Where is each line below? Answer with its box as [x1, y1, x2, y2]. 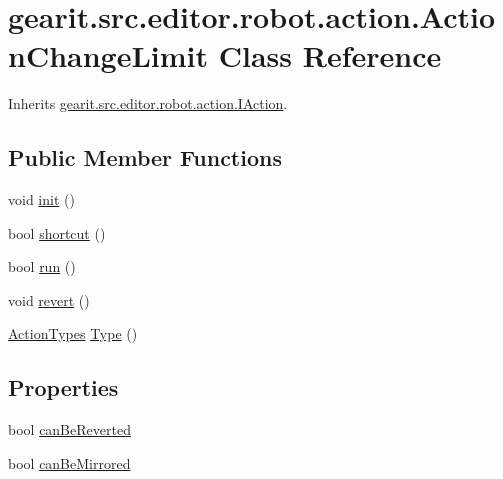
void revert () [8, 289, 90, 310]
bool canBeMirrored [8, 452, 131, 473]
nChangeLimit [8, 35, 209, 76]
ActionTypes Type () [8, 323, 138, 344]
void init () [8, 189, 75, 210]
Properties [8, 372, 119, 403]
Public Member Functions [8, 142, 282, 173]
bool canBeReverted [8, 419, 131, 440]
